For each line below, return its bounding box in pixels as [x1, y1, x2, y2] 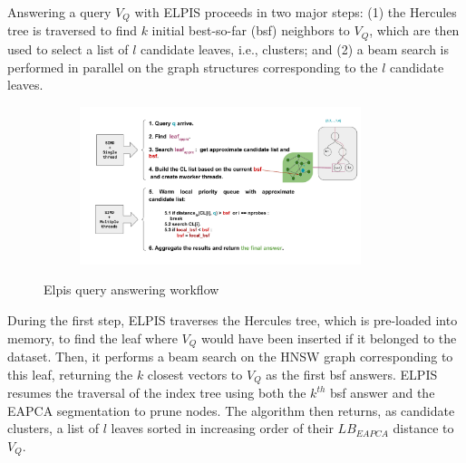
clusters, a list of [7, 419, 99, 438]
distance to [393, 419, 454, 438]
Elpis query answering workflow [44, 280, 219, 299]
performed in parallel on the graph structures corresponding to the [7, 57, 378, 76]
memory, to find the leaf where [7, 328, 178, 347]
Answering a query [7, 3, 112, 21]
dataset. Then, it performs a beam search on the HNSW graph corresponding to [7, 347, 453, 366]
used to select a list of [7, 39, 129, 58]
